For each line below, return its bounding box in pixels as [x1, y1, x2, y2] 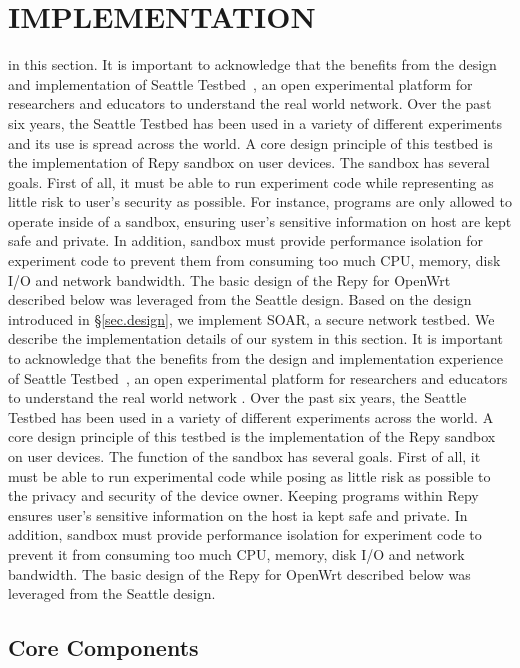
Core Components [8, 632, 199, 663]
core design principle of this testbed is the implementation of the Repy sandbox [8, 426, 496, 447]
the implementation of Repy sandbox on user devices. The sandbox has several [8, 152, 490, 173]
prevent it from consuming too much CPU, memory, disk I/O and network [8, 543, 465, 564]
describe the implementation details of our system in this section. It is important [8, 328, 503, 349]
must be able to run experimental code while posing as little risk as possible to [8, 465, 491, 486]
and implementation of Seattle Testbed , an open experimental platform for [8, 73, 473, 94]
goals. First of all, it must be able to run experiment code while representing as [8, 171, 494, 192]
